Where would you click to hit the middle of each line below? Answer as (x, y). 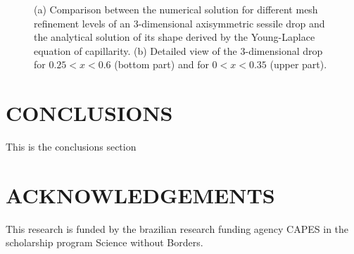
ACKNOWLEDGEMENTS (140, 195)
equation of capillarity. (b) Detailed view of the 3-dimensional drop (178, 50)
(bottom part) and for (162, 64)
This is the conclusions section (71, 147)
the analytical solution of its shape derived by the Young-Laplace (175, 37)
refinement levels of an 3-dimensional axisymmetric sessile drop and (179, 23)
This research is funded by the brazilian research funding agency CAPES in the (177, 228)
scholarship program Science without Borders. (105, 242)
